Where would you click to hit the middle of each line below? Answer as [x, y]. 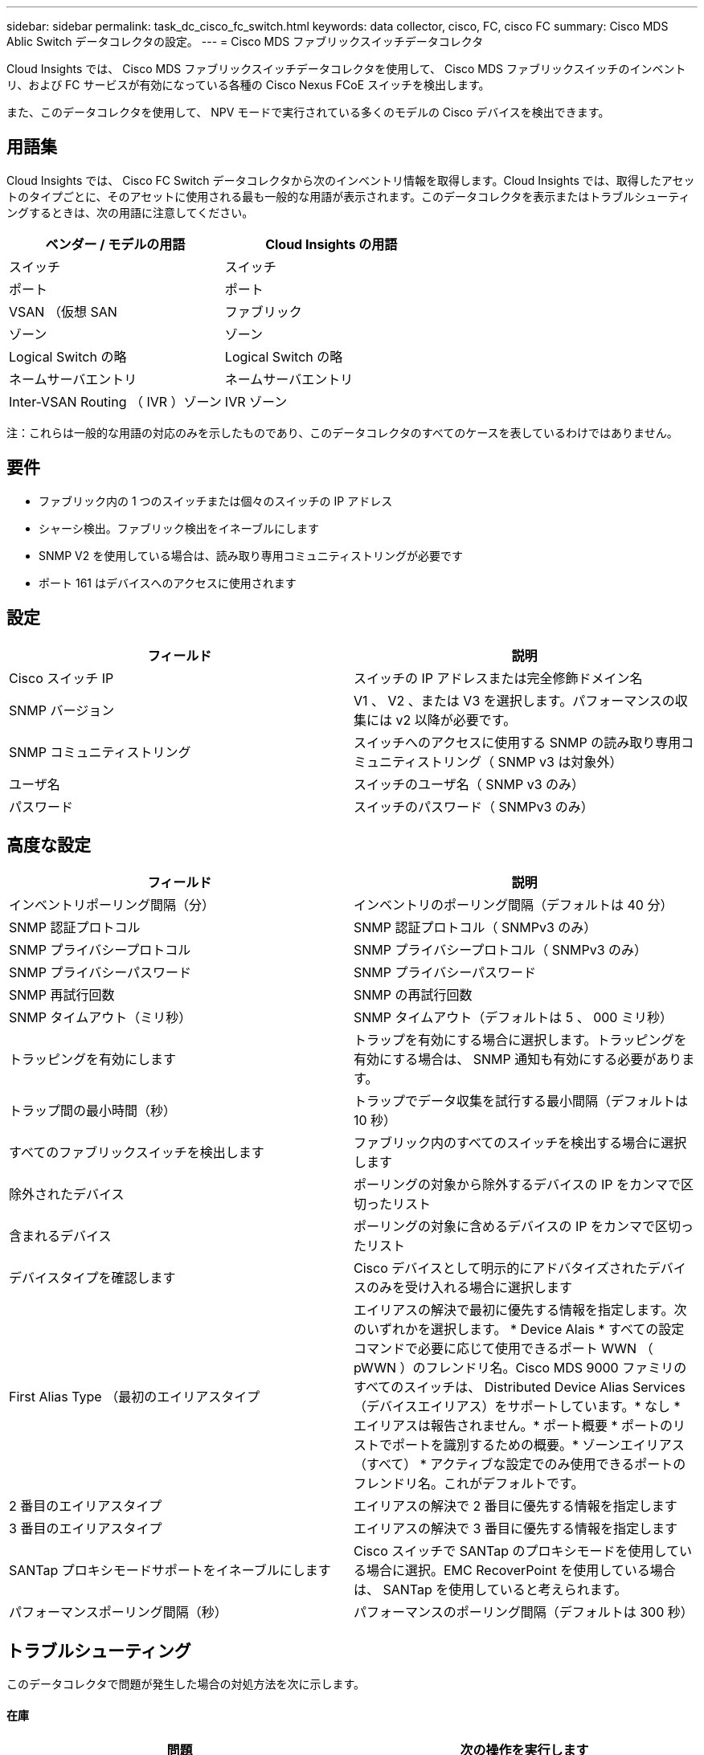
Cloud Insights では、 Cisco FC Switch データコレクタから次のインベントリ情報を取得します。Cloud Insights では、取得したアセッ [351, 180]
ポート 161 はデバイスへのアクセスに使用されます [168, 583]
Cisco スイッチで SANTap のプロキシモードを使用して [517, 1551]
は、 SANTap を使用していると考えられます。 [491, 1590]
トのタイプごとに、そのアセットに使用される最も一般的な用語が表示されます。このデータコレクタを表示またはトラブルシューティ [348, 196]
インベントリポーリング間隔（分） [112, 905]
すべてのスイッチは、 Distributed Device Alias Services [520, 1387]
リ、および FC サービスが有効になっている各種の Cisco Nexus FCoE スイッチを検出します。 [248, 85]
